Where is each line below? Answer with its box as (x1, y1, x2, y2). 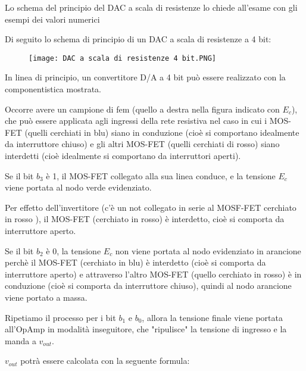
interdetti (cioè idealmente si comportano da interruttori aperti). (5, 149, 241, 161)
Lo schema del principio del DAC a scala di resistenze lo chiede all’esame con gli (5, 1, 298, 13)
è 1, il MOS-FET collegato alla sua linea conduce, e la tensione (46, 169, 276, 182)
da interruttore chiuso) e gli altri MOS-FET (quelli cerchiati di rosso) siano (5, 138, 280, 150)
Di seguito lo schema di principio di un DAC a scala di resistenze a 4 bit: (5, 33, 271, 45)
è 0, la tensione (46, 244, 101, 257)
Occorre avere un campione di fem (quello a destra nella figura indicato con (5, 102, 280, 115)
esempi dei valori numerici (5, 13, 100, 25)
